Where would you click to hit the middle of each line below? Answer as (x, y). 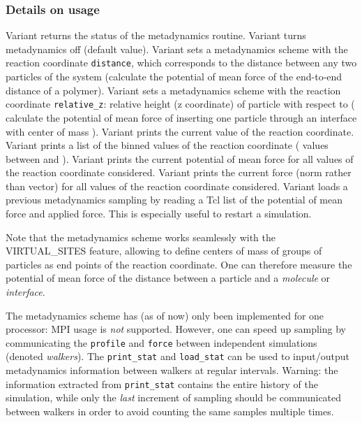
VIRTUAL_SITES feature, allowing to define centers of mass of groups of (164, 251)
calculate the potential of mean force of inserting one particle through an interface (181, 117)
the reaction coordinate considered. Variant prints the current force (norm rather (179, 172)
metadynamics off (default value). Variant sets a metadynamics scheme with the (177, 49)
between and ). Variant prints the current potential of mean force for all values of (180, 158)
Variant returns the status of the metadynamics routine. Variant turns (156, 35)
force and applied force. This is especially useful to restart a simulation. (159, 214)
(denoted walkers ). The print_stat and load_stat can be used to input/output (178, 356)
